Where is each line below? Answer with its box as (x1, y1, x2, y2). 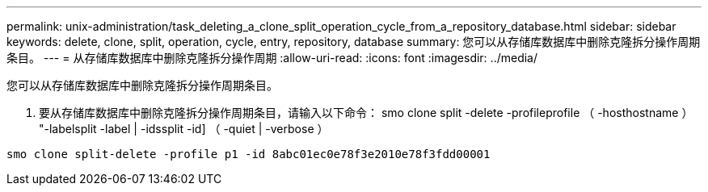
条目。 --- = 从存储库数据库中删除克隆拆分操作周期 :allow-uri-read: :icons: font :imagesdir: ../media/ (6, 51, 538, 65)
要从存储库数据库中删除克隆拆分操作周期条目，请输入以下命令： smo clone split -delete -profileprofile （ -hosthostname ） (39, 106, 693, 119)
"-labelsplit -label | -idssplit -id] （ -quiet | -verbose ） (39, 122, 329, 136)
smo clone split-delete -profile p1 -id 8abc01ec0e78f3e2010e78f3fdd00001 (6, 148, 491, 161)
